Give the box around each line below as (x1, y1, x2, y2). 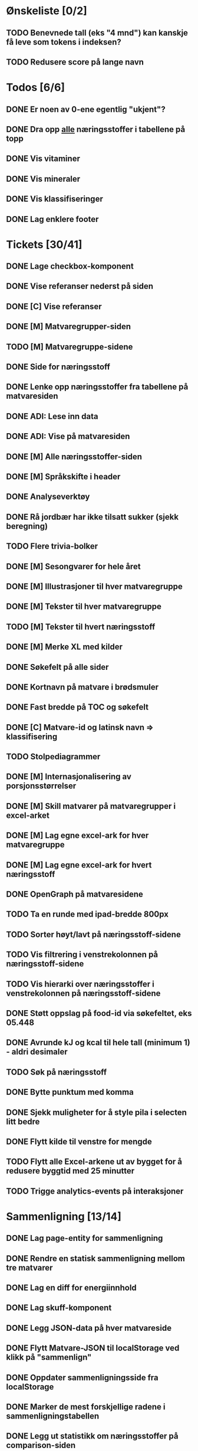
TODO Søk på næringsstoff (6, 1067, 107, 1077)
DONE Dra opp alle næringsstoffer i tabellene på (6, 124, 186, 134)
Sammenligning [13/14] (6, 1210, 122, 1223)
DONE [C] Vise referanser (6, 301, 102, 311)
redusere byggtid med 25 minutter (6, 1166, 135, 1176)
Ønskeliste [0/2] (6, 4, 87, 18)
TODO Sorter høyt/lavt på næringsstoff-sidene (6, 929, 181, 939)
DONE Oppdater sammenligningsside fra (6, 1372, 159, 1382)
